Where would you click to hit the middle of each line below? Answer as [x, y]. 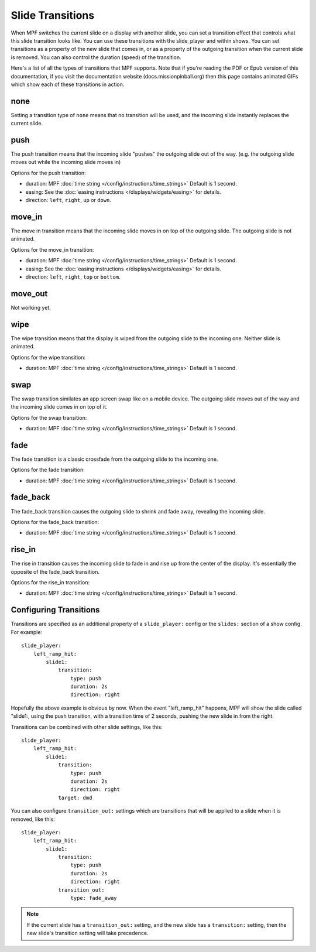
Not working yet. [31, 307]
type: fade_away [94, 898]
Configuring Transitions [55, 610]
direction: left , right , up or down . [68, 200]
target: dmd [75, 797]
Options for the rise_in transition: [50, 583]
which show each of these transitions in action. [68, 84]
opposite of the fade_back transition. [55, 571]
